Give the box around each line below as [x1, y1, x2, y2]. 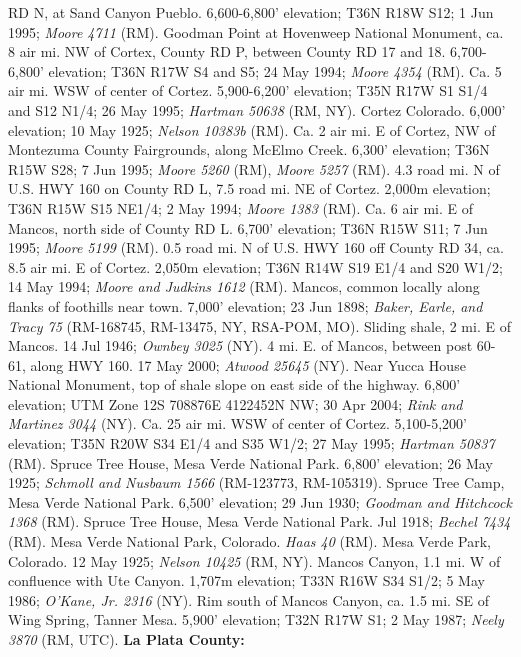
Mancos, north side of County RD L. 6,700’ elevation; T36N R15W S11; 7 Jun [8, 217, 488, 238]
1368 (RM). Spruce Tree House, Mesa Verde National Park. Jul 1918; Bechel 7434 [8, 511, 511, 532]
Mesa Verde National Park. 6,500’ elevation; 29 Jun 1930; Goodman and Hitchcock [8, 491, 512, 512]
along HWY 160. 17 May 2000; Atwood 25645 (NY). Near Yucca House [30, 354, 466, 375]
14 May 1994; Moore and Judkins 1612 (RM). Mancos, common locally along [8, 276, 480, 297]
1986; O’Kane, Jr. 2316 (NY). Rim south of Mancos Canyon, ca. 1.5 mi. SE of [8, 589, 489, 610]
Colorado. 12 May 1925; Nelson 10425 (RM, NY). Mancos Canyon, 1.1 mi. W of [8, 550, 501, 571]
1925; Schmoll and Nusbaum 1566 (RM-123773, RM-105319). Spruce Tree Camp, [8, 472, 505, 493]
